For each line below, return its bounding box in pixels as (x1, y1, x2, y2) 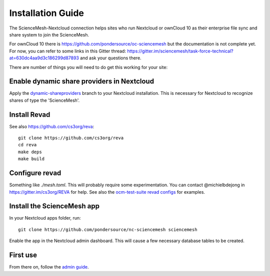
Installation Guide (9, 7, 84, 18)
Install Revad (9, 110, 50, 119)
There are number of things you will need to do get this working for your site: (9, 64, 167, 70)
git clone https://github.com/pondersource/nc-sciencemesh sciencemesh (18, 227, 197, 232)
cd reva (18, 142, 37, 148)
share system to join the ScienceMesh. (9, 31, 89, 37)
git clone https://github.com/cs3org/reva (18, 135, 124, 141)
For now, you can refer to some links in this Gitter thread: (9, 48, 126, 54)
